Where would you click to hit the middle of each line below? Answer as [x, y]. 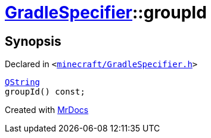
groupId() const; [45, 92]
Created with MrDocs [47, 110]
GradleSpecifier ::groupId [106, 12]
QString [23, 82]
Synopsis [33, 41]
